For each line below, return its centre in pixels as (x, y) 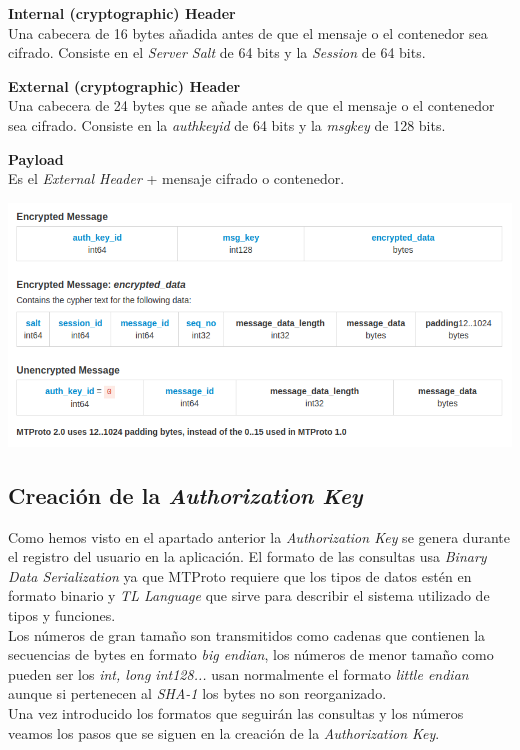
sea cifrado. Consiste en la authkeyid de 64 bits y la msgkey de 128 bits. (227, 124)
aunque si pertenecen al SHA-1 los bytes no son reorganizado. (197, 693)
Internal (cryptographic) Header (122, 13)
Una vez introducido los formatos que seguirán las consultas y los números (236, 712)
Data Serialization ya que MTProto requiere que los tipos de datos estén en (240, 575)
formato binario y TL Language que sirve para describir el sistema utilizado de (249, 595)
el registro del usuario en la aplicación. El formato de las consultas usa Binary (247, 556)
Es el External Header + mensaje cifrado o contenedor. (176, 178)
